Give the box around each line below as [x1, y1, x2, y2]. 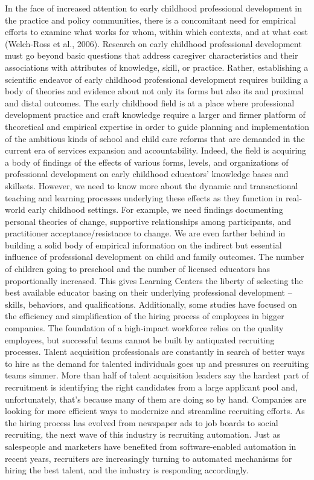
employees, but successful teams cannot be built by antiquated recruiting [5, 333, 275, 346]
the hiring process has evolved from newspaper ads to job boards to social [5, 416, 278, 429]
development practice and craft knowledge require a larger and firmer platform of [5, 108, 306, 121]
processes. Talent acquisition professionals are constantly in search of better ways [5, 345, 305, 358]
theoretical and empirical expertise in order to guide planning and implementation [5, 120, 309, 132]
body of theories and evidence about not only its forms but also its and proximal [5, 85, 304, 97]
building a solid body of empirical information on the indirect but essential [5, 238, 282, 251]
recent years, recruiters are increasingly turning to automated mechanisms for [5, 452, 292, 464]
